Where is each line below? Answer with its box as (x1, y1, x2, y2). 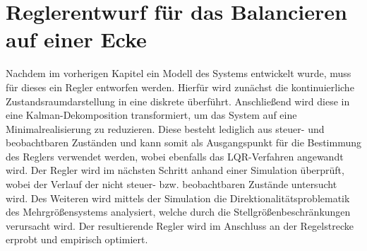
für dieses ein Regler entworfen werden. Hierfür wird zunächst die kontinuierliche (6, 79, 354, 94)
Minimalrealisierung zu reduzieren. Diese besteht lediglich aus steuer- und (6, 121, 325, 136)
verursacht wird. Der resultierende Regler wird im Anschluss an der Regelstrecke (6, 218, 354, 233)
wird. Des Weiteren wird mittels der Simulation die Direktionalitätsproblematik (6, 190, 350, 205)
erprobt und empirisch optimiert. (6, 232, 148, 247)
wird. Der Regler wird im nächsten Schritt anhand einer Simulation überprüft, (6, 163, 344, 177)
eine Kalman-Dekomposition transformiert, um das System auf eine (6, 107, 297, 122)
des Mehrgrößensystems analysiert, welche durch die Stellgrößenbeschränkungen (6, 204, 351, 219)
